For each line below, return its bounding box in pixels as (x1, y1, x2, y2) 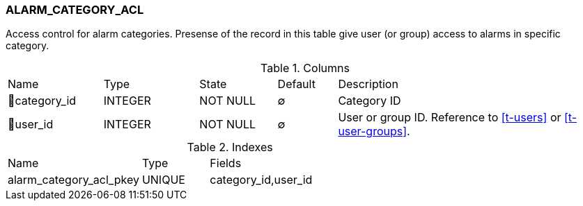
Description (338, 77, 398, 92)
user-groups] (338, 124, 407, 139)
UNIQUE (141, 173, 185, 187)
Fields (210, 156, 242, 171)
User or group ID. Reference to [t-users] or (338, 110, 561, 125)
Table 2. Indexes (187, 140, 273, 155)
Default (277, 77, 316, 92)
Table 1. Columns (261, 61, 350, 76)
